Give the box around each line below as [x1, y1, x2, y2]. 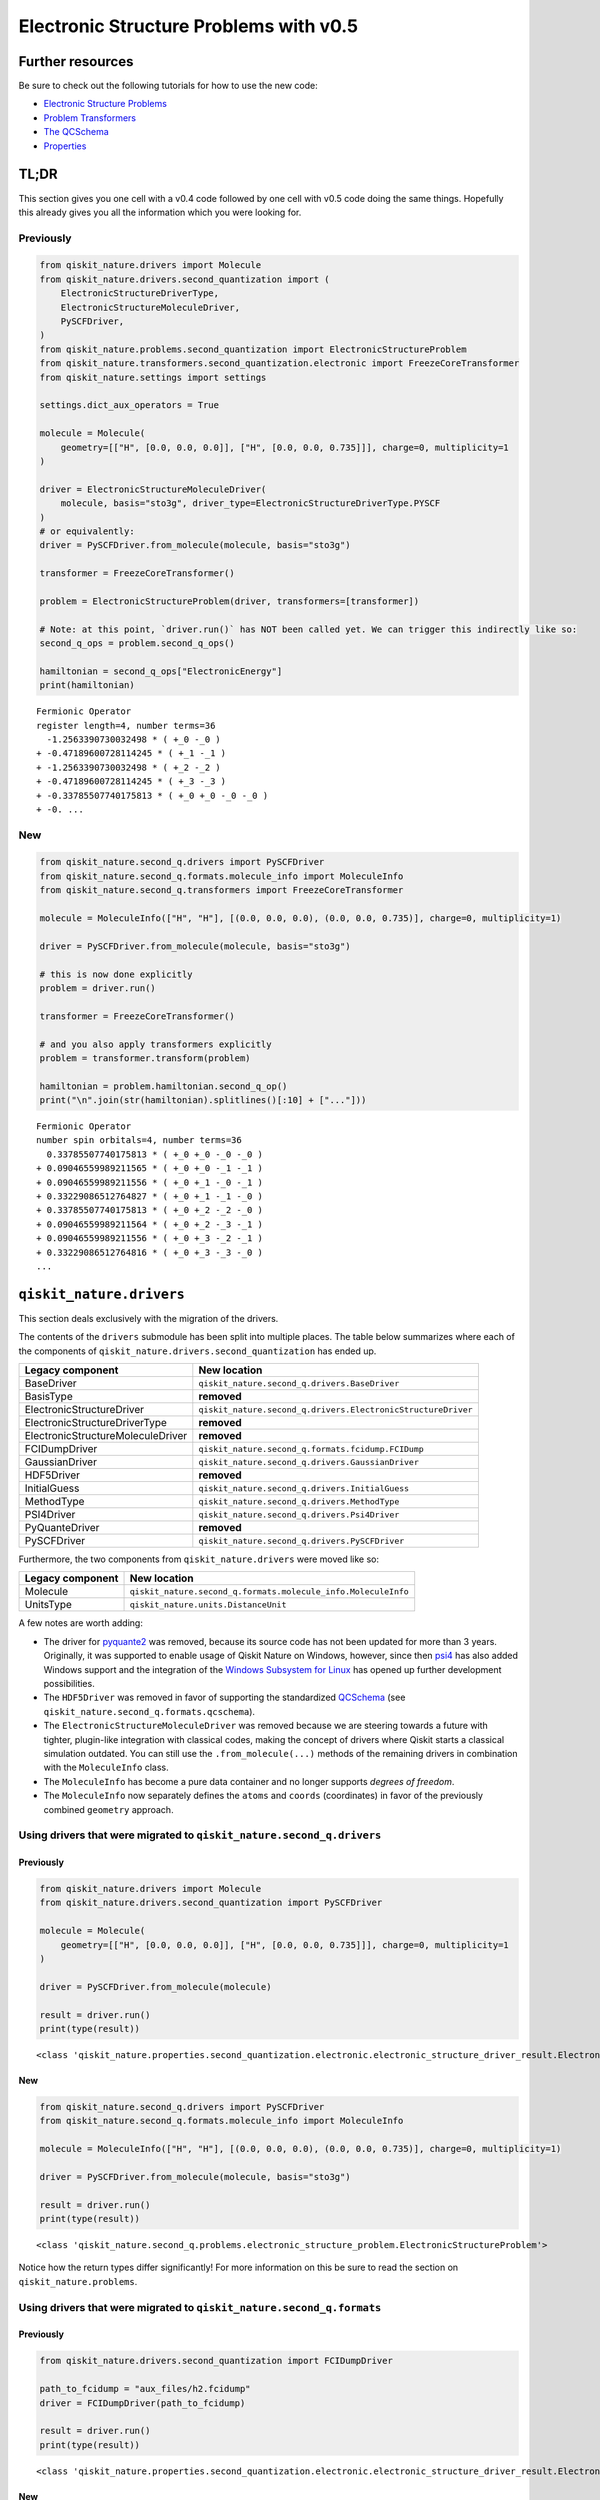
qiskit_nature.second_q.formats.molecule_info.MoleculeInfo [129, 1586, 409, 1597]
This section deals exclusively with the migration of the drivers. [18, 1312, 279, 1324]
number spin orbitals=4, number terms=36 [36, 1135, 242, 1146]
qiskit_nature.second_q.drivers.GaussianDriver [198, 1456, 420, 1467]
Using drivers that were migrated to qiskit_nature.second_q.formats [18, 2300, 382, 2314]
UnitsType [24, 1598, 72, 1612]
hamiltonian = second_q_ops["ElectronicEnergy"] [39, 665, 283, 677]
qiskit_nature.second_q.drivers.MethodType [198, 1496, 400, 1507]
